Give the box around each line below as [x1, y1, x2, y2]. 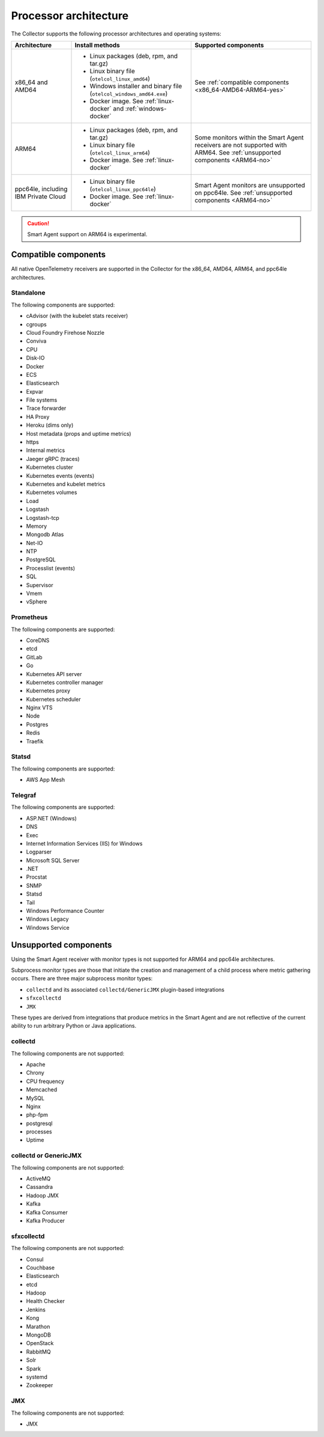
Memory [26, 522, 47, 529]
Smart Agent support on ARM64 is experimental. [27, 231, 148, 238]
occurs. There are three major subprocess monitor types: [11, 975, 153, 982]
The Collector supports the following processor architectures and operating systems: [11, 30, 221, 37]
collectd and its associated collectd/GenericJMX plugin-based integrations [26, 986, 225, 993]
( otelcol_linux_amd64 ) [89, 74, 150, 82]
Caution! [27, 219, 50, 227]
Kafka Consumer [26, 1209, 68, 1216]
